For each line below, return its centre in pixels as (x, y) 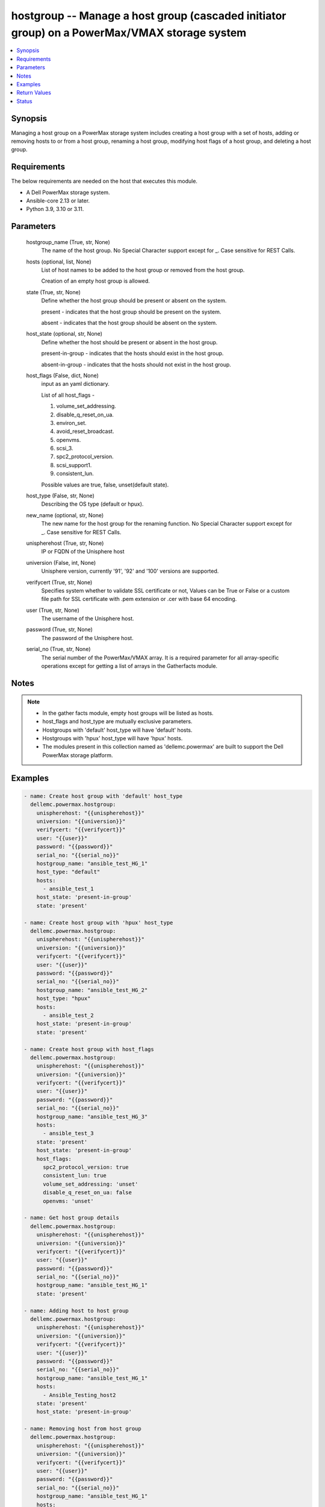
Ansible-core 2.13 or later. (58, 201)
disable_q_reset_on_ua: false (88, 1193)
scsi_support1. (74, 465)
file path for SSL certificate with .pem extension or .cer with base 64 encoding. (139, 599)
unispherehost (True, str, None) (65, 543)
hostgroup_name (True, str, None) (68, 242)
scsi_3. (65, 448)
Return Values (34, 93)
